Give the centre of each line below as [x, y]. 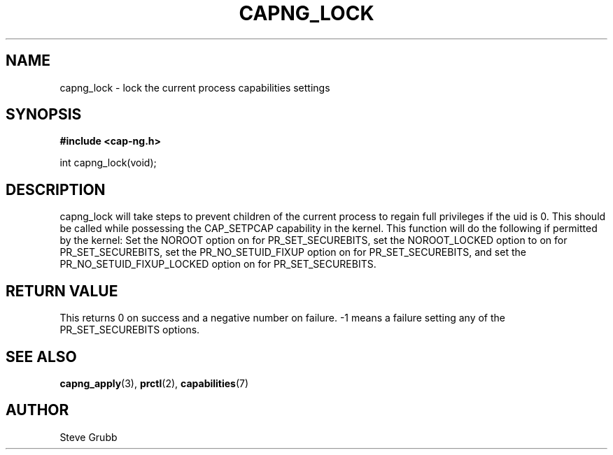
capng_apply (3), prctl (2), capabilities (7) [154, 383]
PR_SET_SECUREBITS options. [130, 330]
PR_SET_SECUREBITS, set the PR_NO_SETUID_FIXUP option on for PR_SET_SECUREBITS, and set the [293, 252]
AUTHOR [37, 410]
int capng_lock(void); [108, 163]
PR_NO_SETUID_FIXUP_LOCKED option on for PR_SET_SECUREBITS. [218, 264]
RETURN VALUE [62, 291]
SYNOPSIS [44, 115]
